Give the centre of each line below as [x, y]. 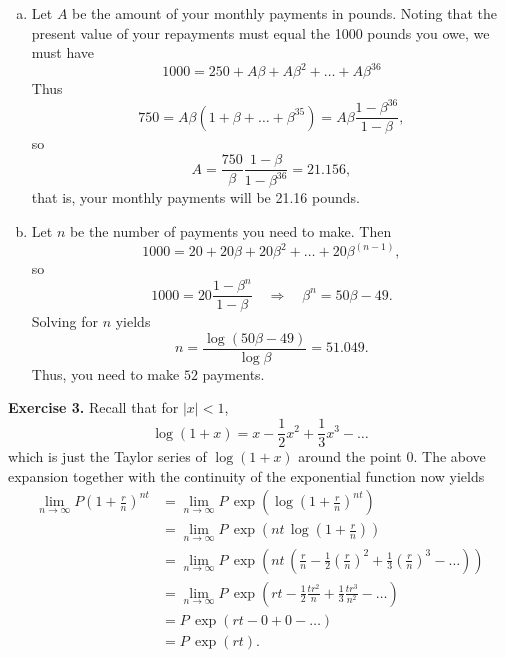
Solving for [64, 321]
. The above [449, 456]
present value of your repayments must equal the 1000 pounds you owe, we [260, 32]
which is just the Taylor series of [107, 456]
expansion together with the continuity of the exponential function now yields [246, 475]
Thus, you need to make [105, 373]
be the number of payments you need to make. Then [230, 231]
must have [63, 52]
